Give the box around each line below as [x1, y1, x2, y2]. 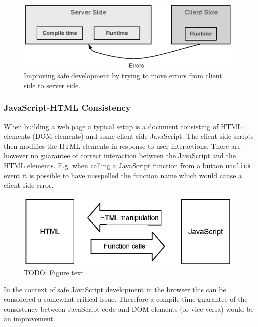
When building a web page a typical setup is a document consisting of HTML [4, 121, 242, 131]
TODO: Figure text [24, 267, 84, 278]
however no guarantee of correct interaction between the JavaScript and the [4, 150, 236, 161]
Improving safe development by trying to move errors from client [24, 70, 222, 81]
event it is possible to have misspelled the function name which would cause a [4, 170, 242, 180]
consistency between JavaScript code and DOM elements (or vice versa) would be [4, 303, 254, 314]
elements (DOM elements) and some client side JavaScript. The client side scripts [4, 131, 254, 141]
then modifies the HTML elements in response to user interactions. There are [4, 140, 241, 151]
